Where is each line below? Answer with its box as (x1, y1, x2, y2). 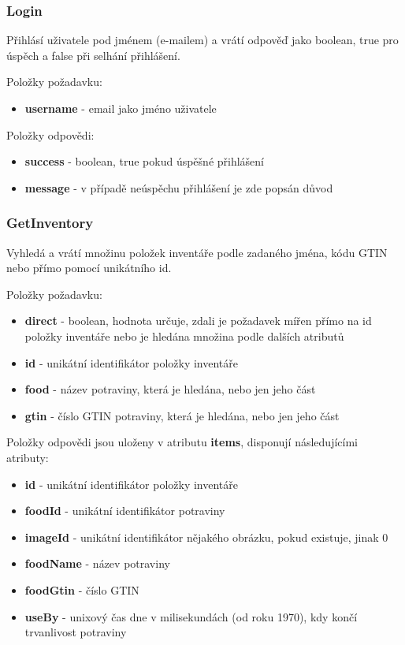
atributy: (6, 449, 49, 465)
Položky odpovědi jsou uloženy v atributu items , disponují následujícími (6, 434, 358, 450)
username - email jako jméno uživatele (24, 100, 217, 116)
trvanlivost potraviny (24, 624, 127, 640)
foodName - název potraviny (24, 555, 170, 572)
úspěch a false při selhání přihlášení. (6, 47, 180, 63)
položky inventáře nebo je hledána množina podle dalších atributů (24, 327, 344, 344)
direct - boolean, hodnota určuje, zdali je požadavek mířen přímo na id (24, 312, 372, 329)
